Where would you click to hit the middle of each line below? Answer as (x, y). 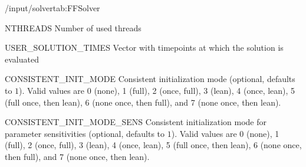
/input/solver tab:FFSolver (52, 8)
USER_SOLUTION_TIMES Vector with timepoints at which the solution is (144, 48)
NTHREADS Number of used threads (73, 27)
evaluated (22, 59)
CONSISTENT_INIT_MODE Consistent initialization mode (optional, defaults (150, 79)
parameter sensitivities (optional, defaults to (85, 133)
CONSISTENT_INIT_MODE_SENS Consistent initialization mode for (136, 122)
